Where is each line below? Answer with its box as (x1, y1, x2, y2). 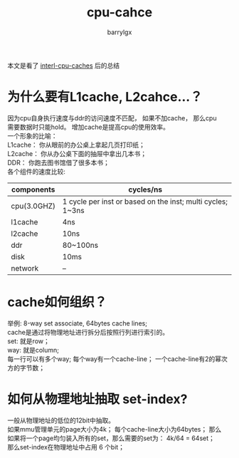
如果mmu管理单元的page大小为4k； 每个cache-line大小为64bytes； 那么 (7, 425, 222, 433)
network (11, 263, 39, 273)
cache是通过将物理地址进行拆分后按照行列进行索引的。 (7, 328, 169, 336)
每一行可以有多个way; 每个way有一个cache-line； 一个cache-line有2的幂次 (7, 354, 228, 363)
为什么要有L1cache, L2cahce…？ (7, 89, 203, 105)
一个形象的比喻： (7, 131, 58, 140)
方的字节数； (7, 363, 45, 372)
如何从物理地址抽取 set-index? (7, 391, 188, 407)
